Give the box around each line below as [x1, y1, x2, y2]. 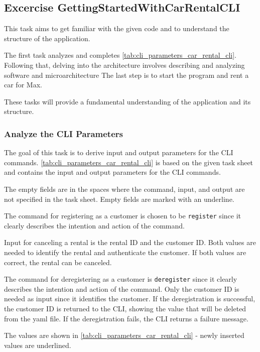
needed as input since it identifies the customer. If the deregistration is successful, [4, 293, 255, 304]
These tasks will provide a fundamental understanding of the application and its [4, 96, 251, 106]
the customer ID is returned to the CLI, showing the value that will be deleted [4, 303, 246, 314]
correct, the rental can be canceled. [4, 257, 112, 267]
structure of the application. [4, 33, 90, 43]
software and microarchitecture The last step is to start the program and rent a [4, 69, 249, 80]
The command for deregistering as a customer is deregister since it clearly [4, 274, 237, 284]
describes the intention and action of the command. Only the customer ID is [4, 283, 239, 294]
